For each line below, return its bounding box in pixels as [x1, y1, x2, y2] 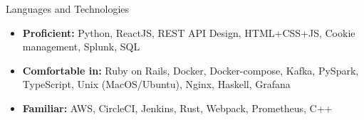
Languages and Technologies [6, 1, 130, 16]
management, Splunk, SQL [22, 39, 140, 54]
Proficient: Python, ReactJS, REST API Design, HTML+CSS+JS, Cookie [22, 25, 355, 40]
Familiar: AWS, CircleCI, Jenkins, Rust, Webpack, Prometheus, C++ [22, 100, 333, 115]
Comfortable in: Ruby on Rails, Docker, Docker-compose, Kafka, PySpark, [22, 62, 359, 77]
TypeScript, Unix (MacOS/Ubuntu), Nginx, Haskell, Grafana [22, 77, 291, 92]
